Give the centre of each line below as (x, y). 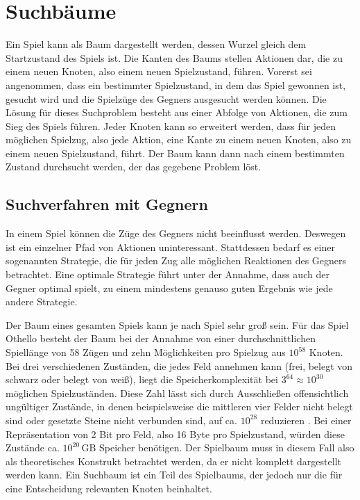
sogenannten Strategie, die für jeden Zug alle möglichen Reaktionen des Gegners (176, 260)
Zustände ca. (33, 447)
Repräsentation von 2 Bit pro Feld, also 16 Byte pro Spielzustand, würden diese (175, 434)
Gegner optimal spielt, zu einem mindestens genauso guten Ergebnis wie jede (169, 288)
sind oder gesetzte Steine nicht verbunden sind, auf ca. (121, 420)
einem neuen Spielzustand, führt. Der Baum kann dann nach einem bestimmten (175, 153)
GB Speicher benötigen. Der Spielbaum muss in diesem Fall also (218, 447)
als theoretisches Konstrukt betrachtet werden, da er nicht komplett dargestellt (173, 461)
